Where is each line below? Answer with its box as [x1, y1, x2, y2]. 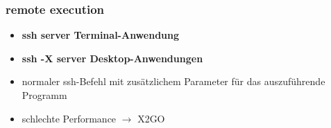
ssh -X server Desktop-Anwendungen [22, 51, 203, 65]
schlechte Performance [22, 111, 117, 125]
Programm [22, 88, 67, 102]
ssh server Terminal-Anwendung [22, 28, 180, 42]
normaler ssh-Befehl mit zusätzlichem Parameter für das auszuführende [22, 74, 325, 89]
